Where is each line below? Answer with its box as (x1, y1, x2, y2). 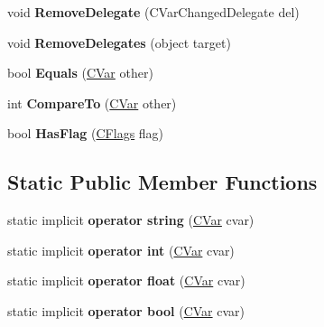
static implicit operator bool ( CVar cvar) (7, 301, 245, 320)
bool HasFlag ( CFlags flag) (7, 124, 164, 143)
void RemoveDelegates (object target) (7, 33, 231, 51)
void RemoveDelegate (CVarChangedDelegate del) (7, 3, 300, 21)
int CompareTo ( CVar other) (7, 93, 177, 112)
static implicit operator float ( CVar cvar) (7, 271, 245, 290)
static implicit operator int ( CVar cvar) (7, 240, 235, 259)
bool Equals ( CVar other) (7, 63, 153, 82)
